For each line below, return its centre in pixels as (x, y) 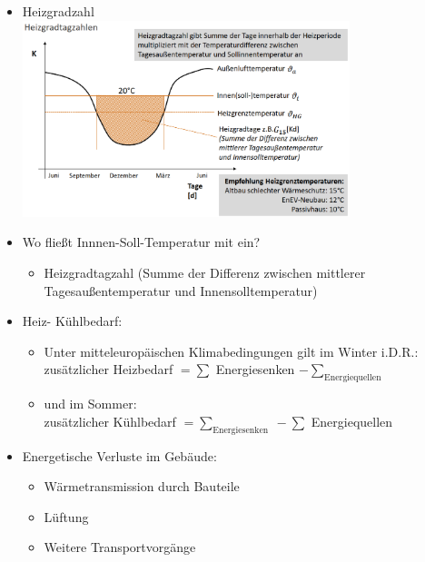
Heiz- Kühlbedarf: (72, 321)
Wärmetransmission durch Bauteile (142, 486)
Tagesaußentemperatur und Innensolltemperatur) (181, 290)
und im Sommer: (90, 404)
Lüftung (66, 516)
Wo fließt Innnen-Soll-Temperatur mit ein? (141, 242)
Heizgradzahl (58, 11)
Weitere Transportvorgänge (120, 547)
